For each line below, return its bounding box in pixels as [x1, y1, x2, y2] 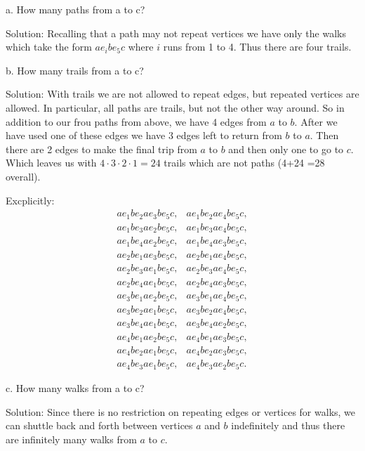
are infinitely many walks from [6, 431, 137, 446]
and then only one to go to [228, 141, 344, 156]
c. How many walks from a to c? [6, 380, 145, 395]
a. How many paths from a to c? [6, 2, 145, 16]
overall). [6, 169, 41, 183]
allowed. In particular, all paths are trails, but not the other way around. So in [6, 100, 345, 115]
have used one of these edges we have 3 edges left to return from [6, 128, 282, 143]
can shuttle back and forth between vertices [6, 418, 193, 433]
